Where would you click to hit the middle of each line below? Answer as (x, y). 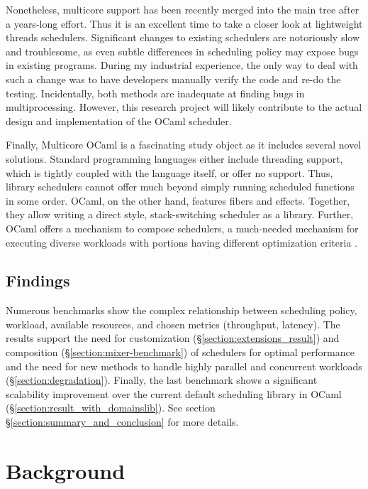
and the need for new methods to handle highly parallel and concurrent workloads (184, 366)
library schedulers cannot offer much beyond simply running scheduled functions (180, 187)
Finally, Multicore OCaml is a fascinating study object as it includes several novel (184, 145)
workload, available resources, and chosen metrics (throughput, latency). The (173, 324)
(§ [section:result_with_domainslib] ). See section (111, 408)
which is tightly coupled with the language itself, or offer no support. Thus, (169, 172)
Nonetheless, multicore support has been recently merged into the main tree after (183, 9)
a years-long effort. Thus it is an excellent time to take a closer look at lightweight (184, 23)
